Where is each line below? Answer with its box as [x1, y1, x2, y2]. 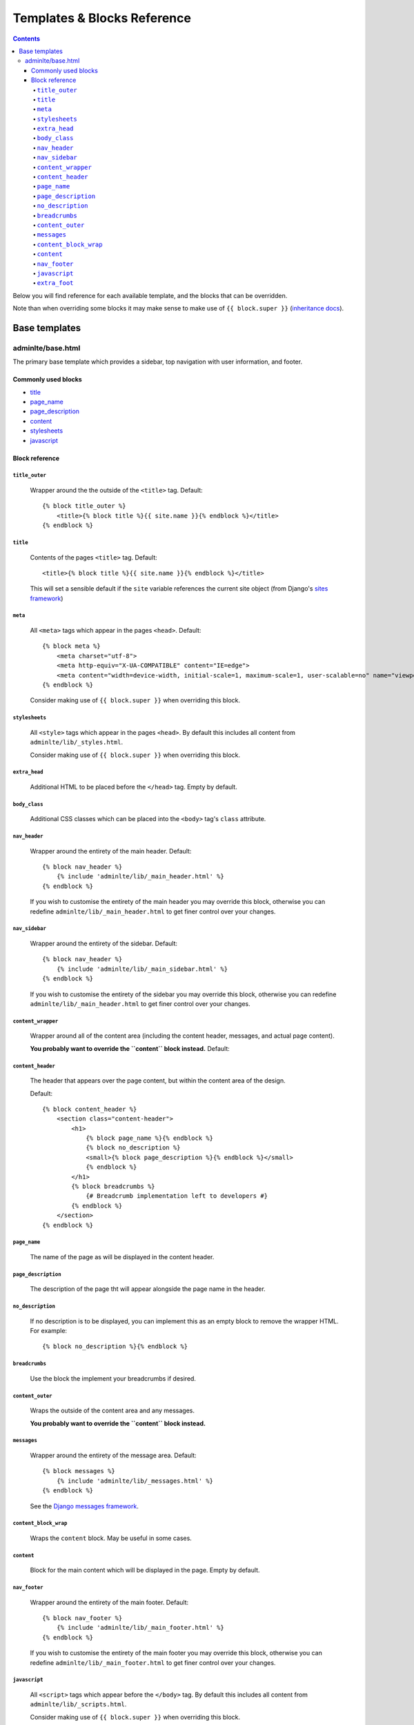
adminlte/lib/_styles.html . [30, 738, 124, 747]
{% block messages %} [42, 1467, 115, 1475]
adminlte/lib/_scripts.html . [30, 1700, 127, 1708]
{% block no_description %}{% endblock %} [42, 1343, 188, 1350]
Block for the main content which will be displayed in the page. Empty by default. [30, 1566, 260, 1575]
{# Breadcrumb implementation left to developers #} [86, 1192, 268, 1200]
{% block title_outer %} [42, 502, 126, 510]
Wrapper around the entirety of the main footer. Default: [30, 1598, 189, 1606]
